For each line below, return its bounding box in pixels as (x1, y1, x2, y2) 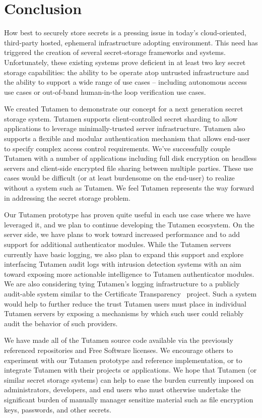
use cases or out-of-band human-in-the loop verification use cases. (4, 86, 206, 97)
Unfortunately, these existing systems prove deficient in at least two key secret (4, 56, 246, 67)
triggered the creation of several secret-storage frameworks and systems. (4, 47, 226, 57)
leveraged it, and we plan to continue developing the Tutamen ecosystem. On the (4, 219, 254, 229)
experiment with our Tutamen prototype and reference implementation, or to (4, 354, 242, 365)
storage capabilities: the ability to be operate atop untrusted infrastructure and (4, 67, 249, 77)
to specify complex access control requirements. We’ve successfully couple (4, 143, 230, 153)
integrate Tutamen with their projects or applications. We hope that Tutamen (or (4, 365, 257, 375)
